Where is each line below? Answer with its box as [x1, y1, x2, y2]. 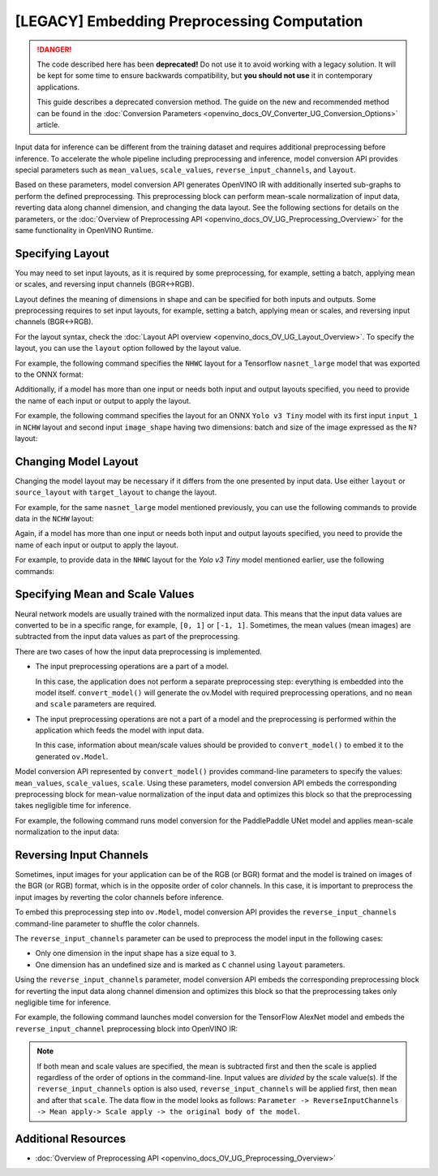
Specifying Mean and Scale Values [15, 587, 195, 601]
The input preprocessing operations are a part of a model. [35, 662, 230, 672]
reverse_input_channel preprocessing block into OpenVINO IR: [15, 1023, 238, 1033]
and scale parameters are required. [35, 699, 157, 709]
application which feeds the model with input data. [35, 725, 204, 735]
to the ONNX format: [15, 370, 84, 379]
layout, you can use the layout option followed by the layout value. [15, 344, 242, 353]
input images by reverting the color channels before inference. [15, 892, 224, 901]
